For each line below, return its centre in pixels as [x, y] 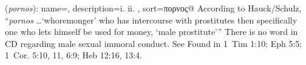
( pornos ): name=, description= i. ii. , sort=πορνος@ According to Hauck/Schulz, [153, 8]
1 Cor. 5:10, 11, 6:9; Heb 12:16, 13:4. [73, 55]
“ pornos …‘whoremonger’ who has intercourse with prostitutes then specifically [151, 20]
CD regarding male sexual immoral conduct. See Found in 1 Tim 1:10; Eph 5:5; [154, 43]
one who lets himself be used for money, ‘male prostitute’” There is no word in [151, 32]
